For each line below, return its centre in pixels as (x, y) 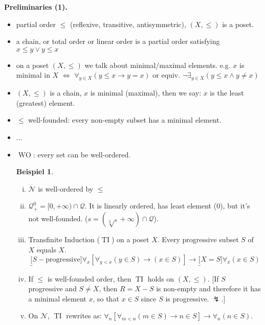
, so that (106, 298)
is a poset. (238, 24)
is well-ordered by (66, 188)
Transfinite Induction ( (64, 239)
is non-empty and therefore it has (208, 288)
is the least (227, 93)
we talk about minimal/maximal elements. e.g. (158, 65)
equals (46, 249)
